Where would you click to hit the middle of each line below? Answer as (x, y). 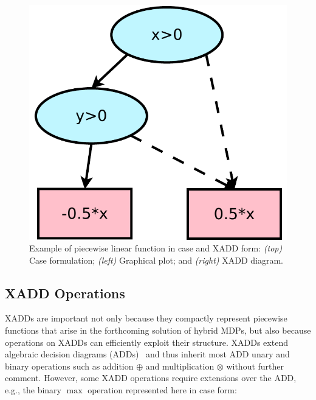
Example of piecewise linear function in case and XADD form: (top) (156, 248)
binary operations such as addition (69, 366)
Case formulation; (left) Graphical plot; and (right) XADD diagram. (156, 260)
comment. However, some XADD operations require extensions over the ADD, (151, 378)
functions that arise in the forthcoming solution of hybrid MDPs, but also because (158, 330)
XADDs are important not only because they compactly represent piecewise (146, 318)
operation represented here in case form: (162, 390)
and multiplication (180, 366)
